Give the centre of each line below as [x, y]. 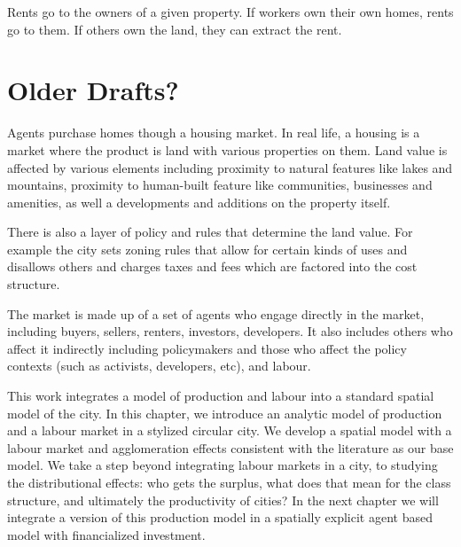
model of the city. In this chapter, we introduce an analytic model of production [225, 413]
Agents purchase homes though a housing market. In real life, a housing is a [214, 133]
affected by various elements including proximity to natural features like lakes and [230, 167]
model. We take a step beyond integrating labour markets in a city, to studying [223, 465]
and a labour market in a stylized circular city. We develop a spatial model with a [230, 430]
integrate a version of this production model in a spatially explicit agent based [220, 517]
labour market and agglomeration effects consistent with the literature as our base [230, 447]
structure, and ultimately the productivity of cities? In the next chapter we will [223, 500]
